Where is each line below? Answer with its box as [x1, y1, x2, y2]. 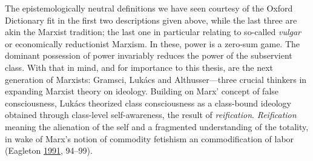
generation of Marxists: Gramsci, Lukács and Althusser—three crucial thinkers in [5, 73, 307, 85]
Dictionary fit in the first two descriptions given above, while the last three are [5, 13, 297, 26]
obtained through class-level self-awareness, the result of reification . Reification [5, 108, 297, 121]
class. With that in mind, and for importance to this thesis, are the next [5, 61, 274, 73]
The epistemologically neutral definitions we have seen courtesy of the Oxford [5, 2, 293, 14]
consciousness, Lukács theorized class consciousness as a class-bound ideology [5, 96, 291, 109]
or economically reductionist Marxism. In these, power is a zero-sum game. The [5, 37, 300, 50]
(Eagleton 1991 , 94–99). [5, 144, 93, 157]
